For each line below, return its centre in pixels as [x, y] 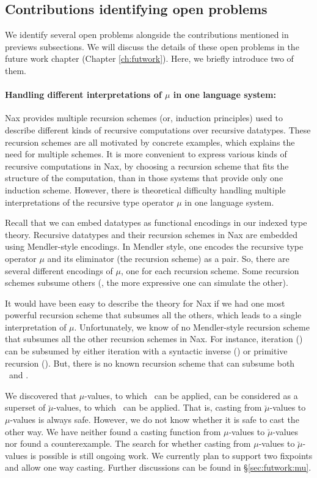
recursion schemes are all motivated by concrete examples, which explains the [150, 142]
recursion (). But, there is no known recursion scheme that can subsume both [150, 363]
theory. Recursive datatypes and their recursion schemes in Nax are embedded [151, 234]
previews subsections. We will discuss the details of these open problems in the [152, 46]
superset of [25, 407]
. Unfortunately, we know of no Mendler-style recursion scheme [192, 327]
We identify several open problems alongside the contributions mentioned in [147, 35]
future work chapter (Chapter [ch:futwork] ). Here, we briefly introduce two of [149, 58]
